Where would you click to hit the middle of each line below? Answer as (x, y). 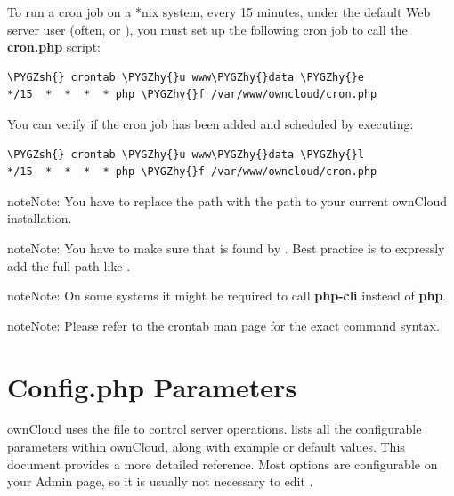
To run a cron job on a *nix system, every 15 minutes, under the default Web (219, 12)
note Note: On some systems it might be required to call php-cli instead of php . (227, 296)
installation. (40, 218)
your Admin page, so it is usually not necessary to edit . (160, 481)
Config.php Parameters (152, 386)
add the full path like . (69, 265)
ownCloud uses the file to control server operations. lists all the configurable (215, 429)
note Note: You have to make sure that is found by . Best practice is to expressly (226, 248)
